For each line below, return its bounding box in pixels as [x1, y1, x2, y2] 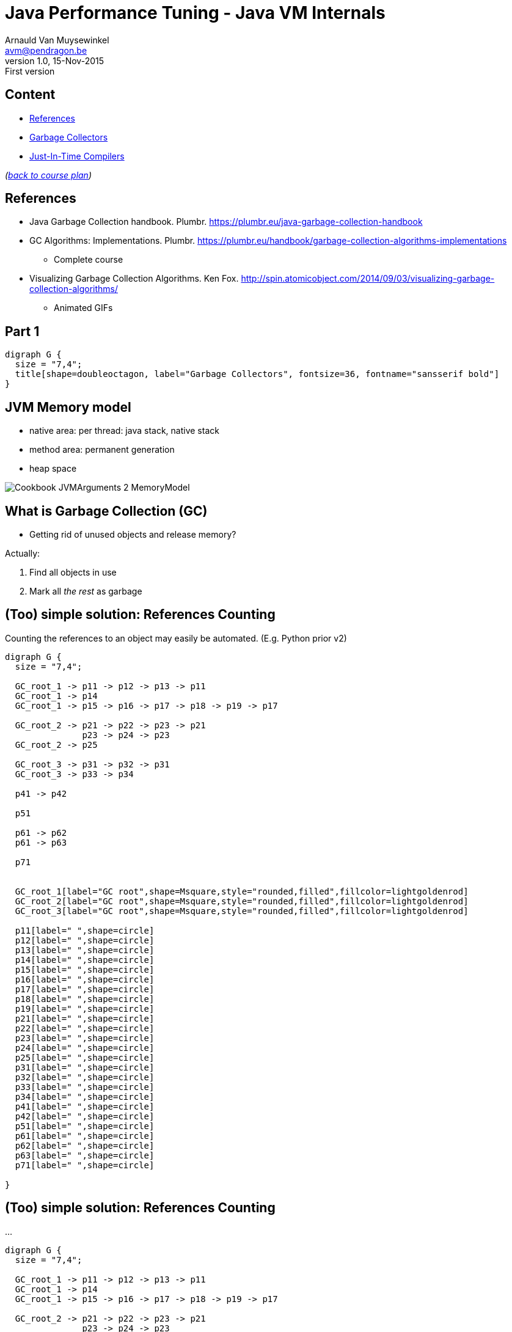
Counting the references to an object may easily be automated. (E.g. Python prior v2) [5, 632, 347, 643]
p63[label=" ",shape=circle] [15, 1150, 155, 1160]
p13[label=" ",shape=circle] [15, 945, 155, 955]
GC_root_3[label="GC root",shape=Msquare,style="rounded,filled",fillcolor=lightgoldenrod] [15, 906, 469, 916]
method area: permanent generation [29, 444, 175, 455]
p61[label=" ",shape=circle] [15, 1130, 155, 1141]
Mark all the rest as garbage [29, 585, 142, 596]
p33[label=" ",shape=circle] [15, 1081, 155, 1092]
